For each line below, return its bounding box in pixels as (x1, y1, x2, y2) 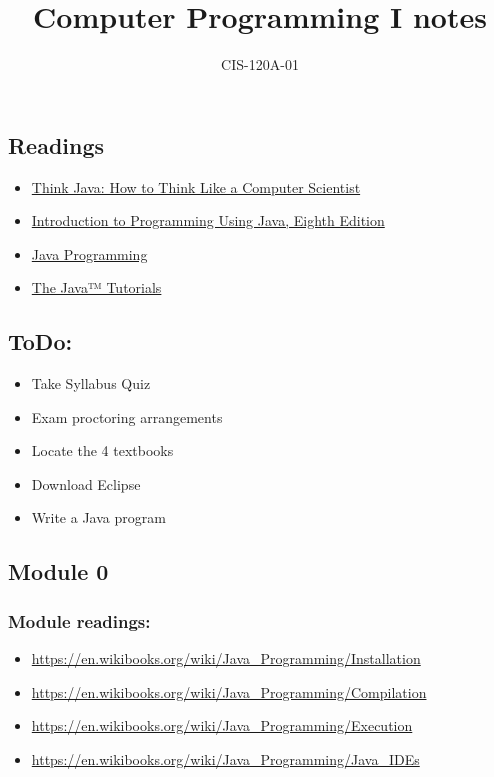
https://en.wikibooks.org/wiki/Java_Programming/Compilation (31, 681, 427, 702)
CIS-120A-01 (221, 54, 299, 75)
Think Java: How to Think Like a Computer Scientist (31, 176, 361, 197)
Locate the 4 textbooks (31, 440, 174, 461)
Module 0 (8, 556, 109, 587)
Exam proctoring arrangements (31, 406, 223, 427)
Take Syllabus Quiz (31, 373, 151, 394)
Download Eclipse (31, 473, 141, 494)
